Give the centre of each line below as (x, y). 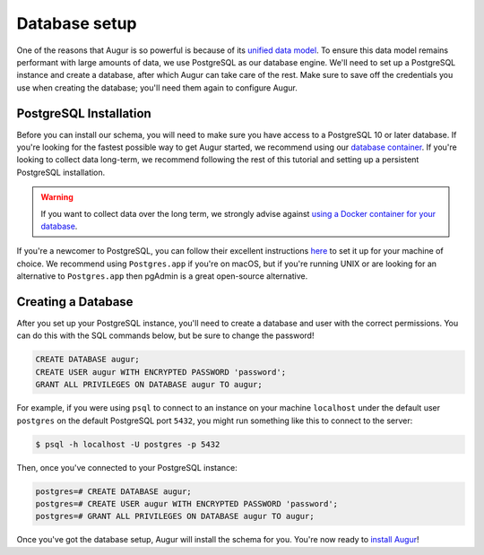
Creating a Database (75, 302)
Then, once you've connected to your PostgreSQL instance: (127, 467)
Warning (57, 197)
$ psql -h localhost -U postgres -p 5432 (128, 444)
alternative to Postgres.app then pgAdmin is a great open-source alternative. (162, 276)
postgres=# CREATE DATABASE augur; (113, 491)
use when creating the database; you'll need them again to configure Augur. (157, 87)
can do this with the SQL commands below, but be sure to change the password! (165, 335)
